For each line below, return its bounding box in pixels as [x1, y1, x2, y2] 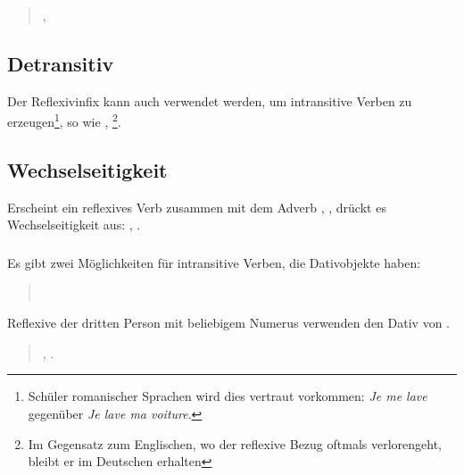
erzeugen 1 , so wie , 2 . [7, 110, 121, 131]
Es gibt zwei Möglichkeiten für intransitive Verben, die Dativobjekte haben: [7, 253, 421, 271]
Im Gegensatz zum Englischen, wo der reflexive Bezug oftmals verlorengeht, [28, 434, 442, 453]
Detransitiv [7, 49, 114, 77]
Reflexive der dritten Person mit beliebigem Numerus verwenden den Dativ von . [7, 313, 450, 332]
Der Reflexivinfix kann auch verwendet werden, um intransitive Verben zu [7, 91, 412, 110]
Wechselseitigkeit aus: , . [7, 215, 141, 234]
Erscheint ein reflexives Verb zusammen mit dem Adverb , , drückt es [7, 197, 386, 216]
